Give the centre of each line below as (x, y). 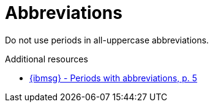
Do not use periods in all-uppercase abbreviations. (107, 40)
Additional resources (47, 59)
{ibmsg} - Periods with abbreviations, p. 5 (114, 78)
